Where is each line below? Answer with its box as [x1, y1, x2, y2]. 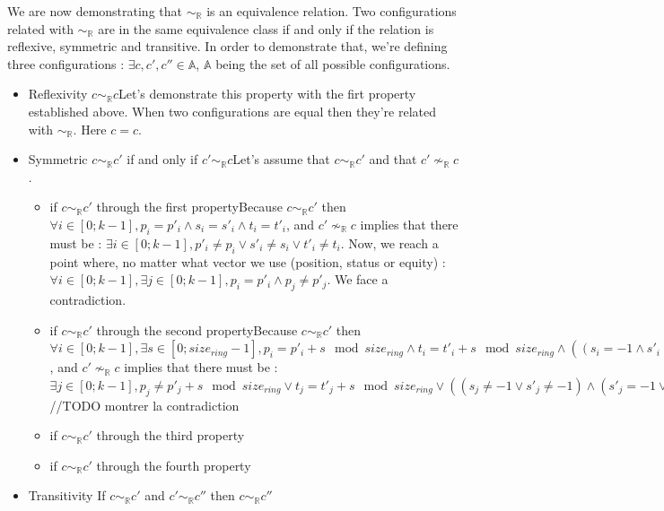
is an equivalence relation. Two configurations [206, 2, 457, 20]
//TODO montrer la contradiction [49, 395, 240, 414]
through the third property [96, 426, 245, 445]
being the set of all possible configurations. [215, 54, 450, 73]
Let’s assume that [232, 150, 330, 169]
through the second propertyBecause [96, 320, 298, 339]
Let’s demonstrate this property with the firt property [118, 84, 416, 103]
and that [369, 150, 417, 169]
